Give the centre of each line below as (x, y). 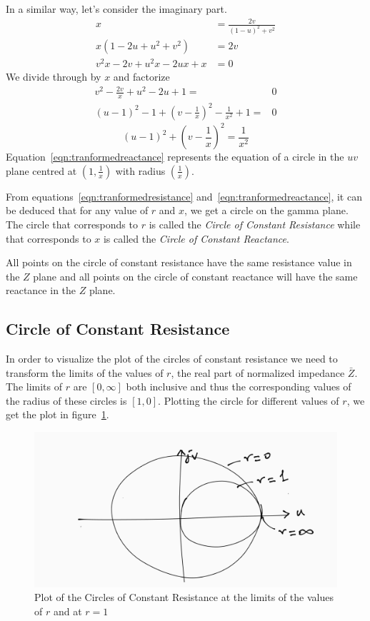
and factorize (141, 77)
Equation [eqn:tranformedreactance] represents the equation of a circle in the (175, 157)
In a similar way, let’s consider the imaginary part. (116, 9)
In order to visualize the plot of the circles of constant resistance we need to (172, 359)
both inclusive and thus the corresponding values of (239, 387)
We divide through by (54, 77)
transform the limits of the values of (85, 372)
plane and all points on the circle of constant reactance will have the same (195, 276)
